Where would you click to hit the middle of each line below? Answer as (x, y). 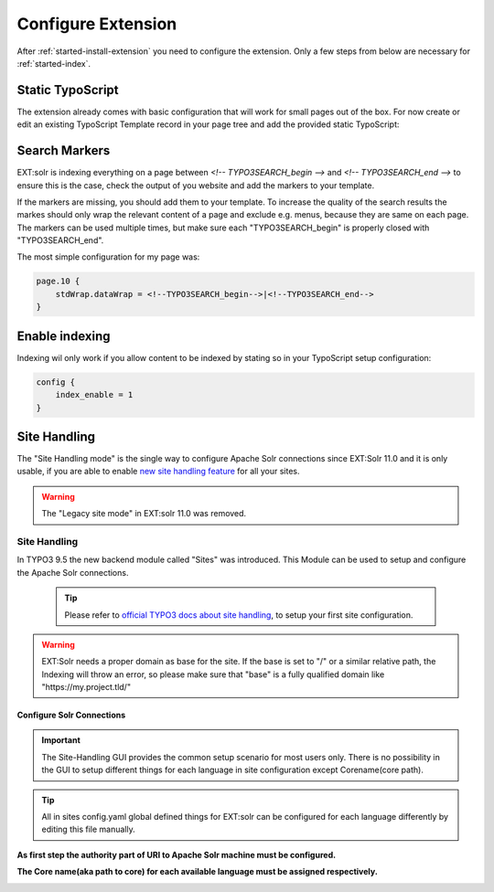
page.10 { (58, 281)
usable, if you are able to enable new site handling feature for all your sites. (159, 472)
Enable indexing (64, 336)
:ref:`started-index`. (54, 63)
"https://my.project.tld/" (86, 687)
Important (61, 740)
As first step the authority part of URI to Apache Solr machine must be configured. (177, 855)
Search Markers (64, 151)
